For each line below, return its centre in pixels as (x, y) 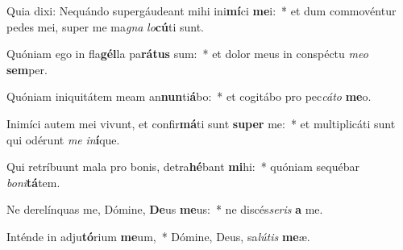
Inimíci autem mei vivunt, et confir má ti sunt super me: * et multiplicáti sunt (201, 123)
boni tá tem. (33, 182)
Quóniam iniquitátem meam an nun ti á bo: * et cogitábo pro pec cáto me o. (189, 96)
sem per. (27, 69)
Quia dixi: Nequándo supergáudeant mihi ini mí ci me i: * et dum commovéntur (201, 10)
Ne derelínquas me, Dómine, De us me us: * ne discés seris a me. (165, 209)
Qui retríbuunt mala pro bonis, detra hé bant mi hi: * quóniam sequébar (183, 167)
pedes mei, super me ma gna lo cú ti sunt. (105, 26)
